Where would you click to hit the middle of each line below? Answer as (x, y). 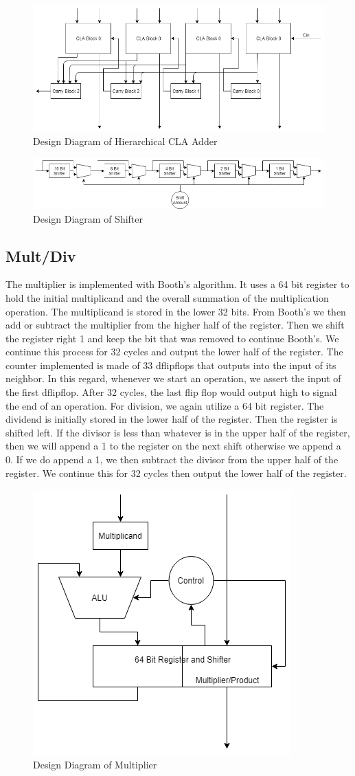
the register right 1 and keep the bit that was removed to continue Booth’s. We (172, 338)
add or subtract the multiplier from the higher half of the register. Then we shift (175, 325)
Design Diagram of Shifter (88, 218)
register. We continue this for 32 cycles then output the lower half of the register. (176, 473)
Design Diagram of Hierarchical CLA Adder (125, 141)
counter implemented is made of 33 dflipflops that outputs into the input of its (171, 365)
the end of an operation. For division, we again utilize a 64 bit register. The (165, 405)
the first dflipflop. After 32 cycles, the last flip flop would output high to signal (171, 392)
